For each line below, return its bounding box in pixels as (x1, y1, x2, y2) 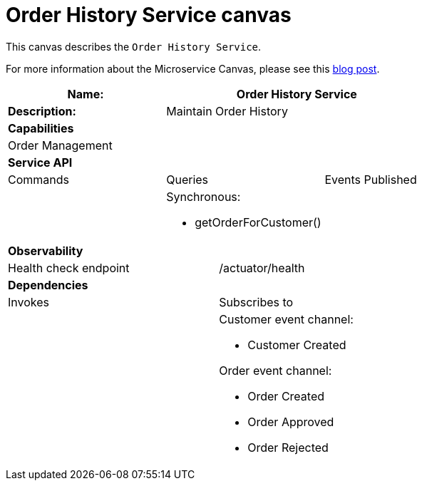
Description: (8, 103, 76, 118)
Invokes (8, 294, 49, 309)
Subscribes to (219, 294, 294, 309)
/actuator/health (219, 260, 305, 275)
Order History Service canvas (6, 3, 292, 27)
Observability (8, 243, 83, 258)
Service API (8, 155, 73, 170)
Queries (166, 172, 209, 187)
